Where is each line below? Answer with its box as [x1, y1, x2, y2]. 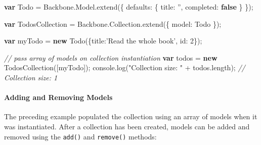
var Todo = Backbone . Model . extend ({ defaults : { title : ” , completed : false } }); [4, 2, 253, 12]
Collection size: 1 [4, 72, 58, 82]
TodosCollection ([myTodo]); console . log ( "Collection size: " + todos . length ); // [4, 62, 245, 73]
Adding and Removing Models [4, 92, 113, 103]
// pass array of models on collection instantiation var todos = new [4, 52, 217, 63]
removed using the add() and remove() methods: [4, 131, 157, 141]
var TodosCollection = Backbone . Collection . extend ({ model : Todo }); [4, 18, 222, 29]
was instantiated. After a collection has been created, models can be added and [4, 121, 250, 131]
